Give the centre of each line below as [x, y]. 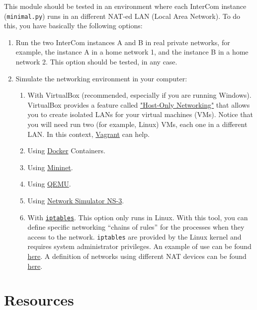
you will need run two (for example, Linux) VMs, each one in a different [137, 124]
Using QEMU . [49, 184]
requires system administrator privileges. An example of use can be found [139, 246]
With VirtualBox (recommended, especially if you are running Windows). [139, 95]
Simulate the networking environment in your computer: [101, 78]
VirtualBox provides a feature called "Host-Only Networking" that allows [139, 104]
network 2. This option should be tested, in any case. [96, 62]
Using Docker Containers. [66, 151]
